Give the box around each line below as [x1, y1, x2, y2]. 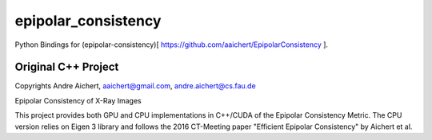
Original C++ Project [14, 60, 119, 74]
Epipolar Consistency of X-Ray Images [14, 95, 142, 105]
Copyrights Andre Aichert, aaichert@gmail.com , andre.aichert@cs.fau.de [14, 81, 256, 91]
